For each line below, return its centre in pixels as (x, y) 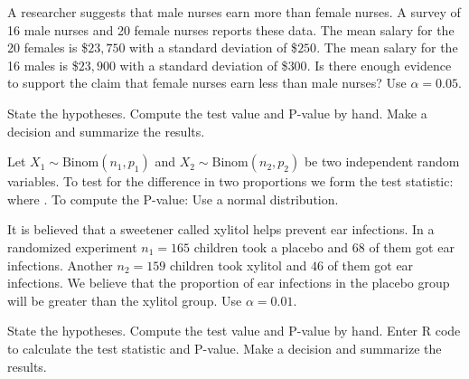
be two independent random (382, 161)
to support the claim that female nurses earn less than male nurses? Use (207, 83)
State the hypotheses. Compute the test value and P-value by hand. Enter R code (234, 331)
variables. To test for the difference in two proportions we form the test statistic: (230, 181)
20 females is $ (48, 47)
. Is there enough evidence (379, 65)
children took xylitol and (238, 265)
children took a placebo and (271, 246)
